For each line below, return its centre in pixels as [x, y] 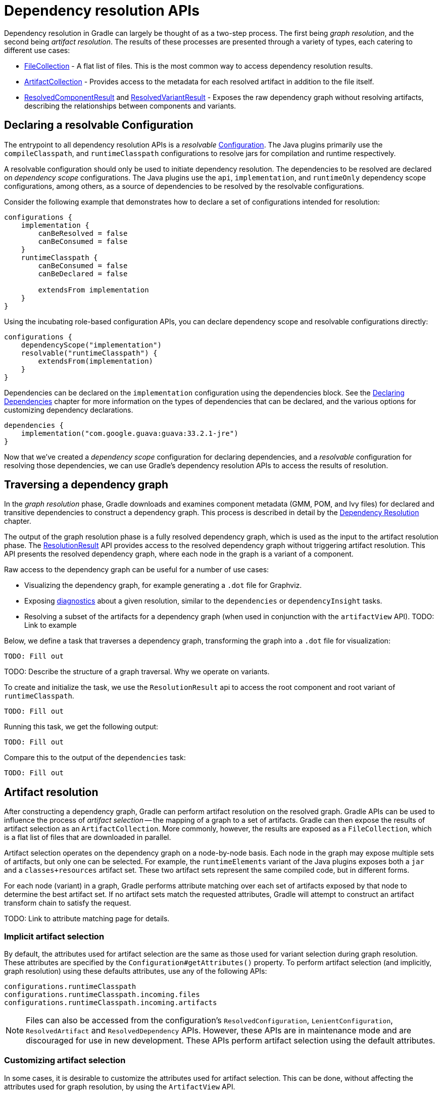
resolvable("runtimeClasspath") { [89, 353]
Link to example [51, 625]
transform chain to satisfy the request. [68, 903]
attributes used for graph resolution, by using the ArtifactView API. [120, 1086]
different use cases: [37, 50]
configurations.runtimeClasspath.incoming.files [102, 995]
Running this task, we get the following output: [81, 727]
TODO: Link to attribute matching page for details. [87, 919]
